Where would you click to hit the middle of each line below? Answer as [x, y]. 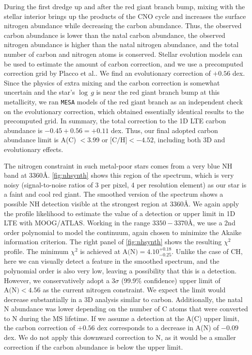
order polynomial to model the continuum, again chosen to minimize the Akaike [123, 232]
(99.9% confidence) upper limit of [171, 280]
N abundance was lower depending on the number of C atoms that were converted [126, 309]
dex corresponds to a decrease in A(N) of [158, 328]
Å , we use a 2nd [212, 223]
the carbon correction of [40, 328]
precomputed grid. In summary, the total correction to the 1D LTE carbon [115, 121]
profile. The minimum [36, 251]
